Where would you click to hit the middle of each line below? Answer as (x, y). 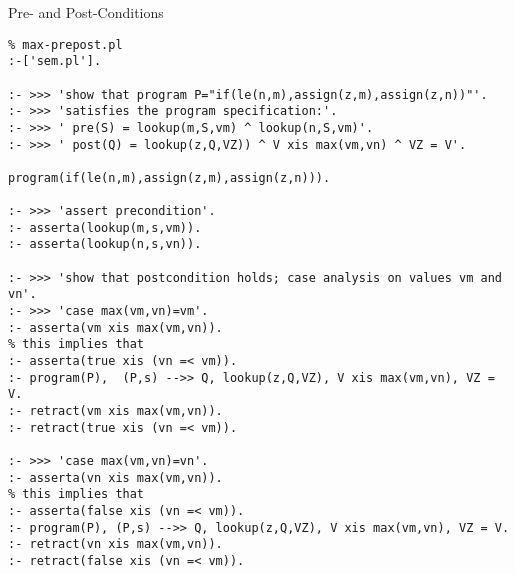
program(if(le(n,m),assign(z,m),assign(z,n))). (169, 177)
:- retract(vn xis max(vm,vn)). (115, 544)
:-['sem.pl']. (55, 61)
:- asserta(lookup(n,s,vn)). (105, 244)
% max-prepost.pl (65, 44)
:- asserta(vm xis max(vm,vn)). (115, 327)
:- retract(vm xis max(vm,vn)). (115, 411)
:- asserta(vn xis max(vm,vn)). (115, 477)
